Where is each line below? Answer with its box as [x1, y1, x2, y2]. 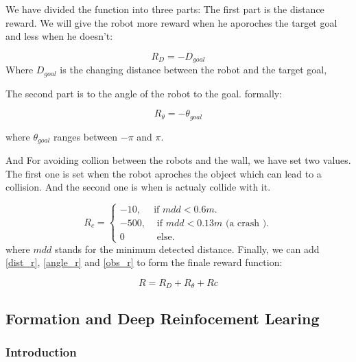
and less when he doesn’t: [5, 29, 113, 43]
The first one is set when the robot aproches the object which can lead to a [5, 166, 322, 180]
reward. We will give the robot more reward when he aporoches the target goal [5, 15, 337, 29]
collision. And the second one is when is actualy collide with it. [5, 180, 271, 194]
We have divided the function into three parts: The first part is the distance [5, 2, 324, 16]
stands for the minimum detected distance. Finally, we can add [55, 241, 320, 256]
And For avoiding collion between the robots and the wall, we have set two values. [5, 153, 351, 167]
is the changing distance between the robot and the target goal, [60, 62, 327, 77]
